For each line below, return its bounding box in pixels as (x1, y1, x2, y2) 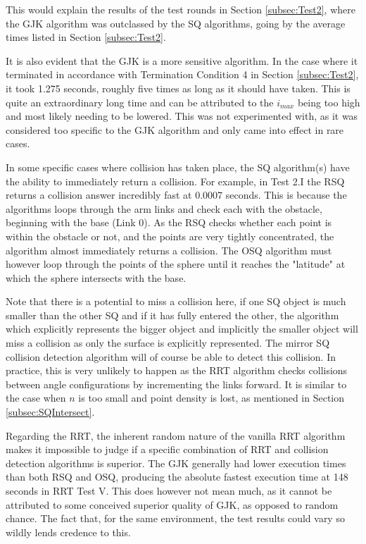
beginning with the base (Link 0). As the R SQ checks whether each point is (6, 215, 332, 230)
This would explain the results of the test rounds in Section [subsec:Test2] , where (6, 2, 355, 16)
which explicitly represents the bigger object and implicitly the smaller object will (6, 321, 358, 336)
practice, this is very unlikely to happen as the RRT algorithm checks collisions (6, 363, 348, 378)
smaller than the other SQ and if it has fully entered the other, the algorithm (6, 307, 339, 322)
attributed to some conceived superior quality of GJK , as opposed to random (6, 497, 339, 512)
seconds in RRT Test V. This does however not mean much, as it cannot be (6, 483, 332, 497)
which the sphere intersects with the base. (6, 270, 187, 285)
